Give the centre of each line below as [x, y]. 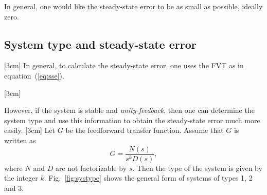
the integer [21, 178]
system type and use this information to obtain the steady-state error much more [132, 120]
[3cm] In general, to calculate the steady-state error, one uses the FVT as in [124, 65]
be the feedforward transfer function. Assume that [145, 130]
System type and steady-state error [100, 44]
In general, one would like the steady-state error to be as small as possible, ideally [133, 6]
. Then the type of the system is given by [197, 168]
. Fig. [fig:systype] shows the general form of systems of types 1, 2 [148, 178]
